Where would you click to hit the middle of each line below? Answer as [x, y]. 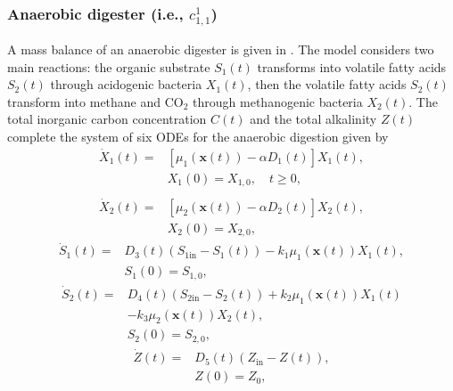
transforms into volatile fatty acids [352, 66]
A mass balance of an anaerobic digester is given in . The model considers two [221, 49]
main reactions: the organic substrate [109, 66]
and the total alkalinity [313, 119]
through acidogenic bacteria [126, 84]
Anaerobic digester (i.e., [95, 13]
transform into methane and [84, 101]
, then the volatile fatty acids [327, 84]
